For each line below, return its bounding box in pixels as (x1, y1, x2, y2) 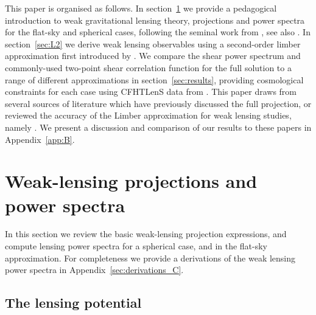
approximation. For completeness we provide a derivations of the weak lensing (5, 251, 296, 264)
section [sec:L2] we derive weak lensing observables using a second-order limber (5, 37, 301, 50)
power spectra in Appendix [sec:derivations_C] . (5, 263, 184, 276)
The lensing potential (5, 293, 142, 312)
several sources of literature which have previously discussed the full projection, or (5, 97, 312, 109)
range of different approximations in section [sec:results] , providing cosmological (5, 73, 304, 86)
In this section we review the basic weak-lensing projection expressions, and (5, 227, 287, 240)
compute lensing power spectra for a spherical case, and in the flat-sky (5, 240, 268, 252)
